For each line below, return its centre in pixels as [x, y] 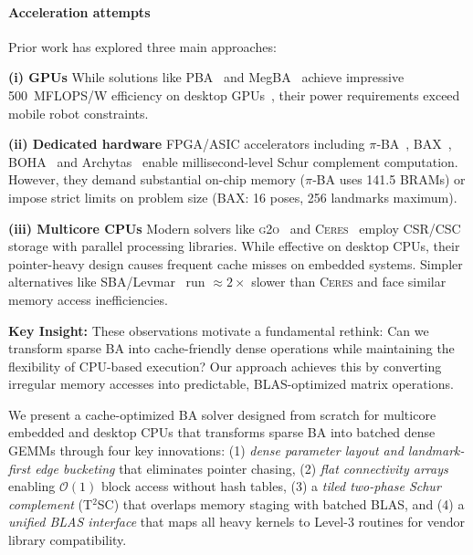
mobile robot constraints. [79, 113]
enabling [32, 486]
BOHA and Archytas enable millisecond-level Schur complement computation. [233, 161]
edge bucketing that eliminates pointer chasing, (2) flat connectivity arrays [242, 468]
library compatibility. [68, 540]
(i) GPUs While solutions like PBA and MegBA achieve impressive [206, 77]
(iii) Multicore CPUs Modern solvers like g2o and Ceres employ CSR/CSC [235, 228]
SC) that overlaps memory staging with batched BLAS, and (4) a [281, 503]
